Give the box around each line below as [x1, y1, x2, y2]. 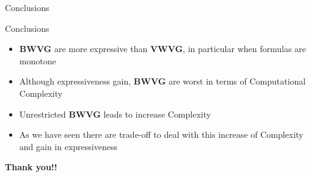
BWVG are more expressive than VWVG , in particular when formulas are [19, 42, 306, 55]
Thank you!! [5, 160, 57, 173]
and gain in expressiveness [19, 140, 117, 153]
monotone [19, 54, 56, 67]
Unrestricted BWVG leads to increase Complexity [19, 107, 211, 120]
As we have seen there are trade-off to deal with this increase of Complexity [19, 128, 304, 141]
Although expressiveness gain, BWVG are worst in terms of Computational [19, 75, 306, 88]
